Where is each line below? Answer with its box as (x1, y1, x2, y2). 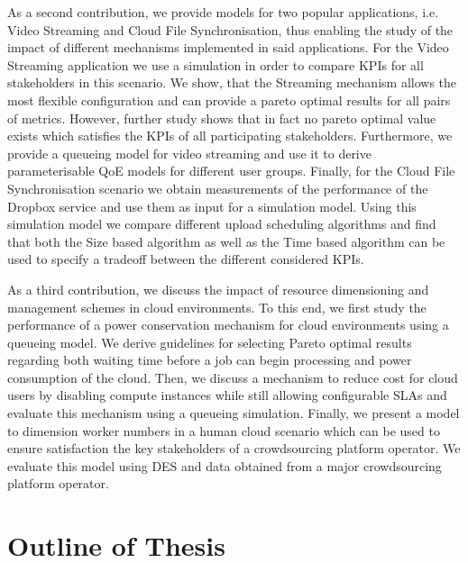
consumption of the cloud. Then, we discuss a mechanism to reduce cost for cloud (7, 368, 458, 386)
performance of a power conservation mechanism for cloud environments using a (7, 315, 449, 334)
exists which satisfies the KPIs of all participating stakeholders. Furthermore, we (7, 126, 453, 145)
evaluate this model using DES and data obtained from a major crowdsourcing (7, 456, 442, 475)
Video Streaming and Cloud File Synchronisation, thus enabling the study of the (7, 20, 454, 39)
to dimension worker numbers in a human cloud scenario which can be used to (7, 421, 440, 440)
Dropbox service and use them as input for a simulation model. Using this (7, 196, 417, 215)
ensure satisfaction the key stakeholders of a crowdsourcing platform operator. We (7, 439, 461, 458)
